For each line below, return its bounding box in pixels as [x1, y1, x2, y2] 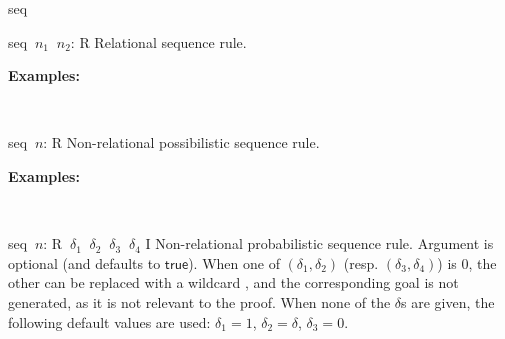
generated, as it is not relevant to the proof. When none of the [8, 291, 391, 312]
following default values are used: [8, 311, 211, 332]
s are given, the [401, 291, 495, 312]
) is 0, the [437, 252, 497, 273]
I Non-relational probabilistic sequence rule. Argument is [145, 233, 494, 254]
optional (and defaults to [8, 252, 161, 273]
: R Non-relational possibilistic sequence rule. [43, 132, 320, 153]
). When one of [188, 252, 280, 273]
